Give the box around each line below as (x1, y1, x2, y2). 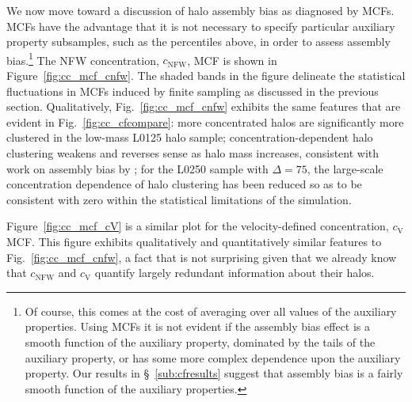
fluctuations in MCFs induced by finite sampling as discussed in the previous (6, 82, 379, 99)
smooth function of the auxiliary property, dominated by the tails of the (25, 333, 376, 350)
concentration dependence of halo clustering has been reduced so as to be (6, 176, 362, 192)
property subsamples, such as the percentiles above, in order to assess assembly (6, 33, 391, 50)
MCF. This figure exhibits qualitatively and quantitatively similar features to (6, 233, 382, 249)
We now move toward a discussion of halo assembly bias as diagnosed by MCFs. (6, 2, 395, 18)
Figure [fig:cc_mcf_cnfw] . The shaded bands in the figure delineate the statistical (6, 67, 406, 84)
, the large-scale (307, 160, 383, 176)
